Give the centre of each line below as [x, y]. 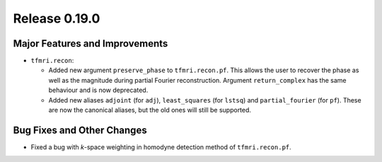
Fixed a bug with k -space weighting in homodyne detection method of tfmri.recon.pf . [161, 147]
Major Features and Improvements [91, 44]
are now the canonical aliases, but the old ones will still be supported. [150, 110]
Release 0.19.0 [57, 18]
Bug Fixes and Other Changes [80, 130]
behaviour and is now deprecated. [98, 90]
